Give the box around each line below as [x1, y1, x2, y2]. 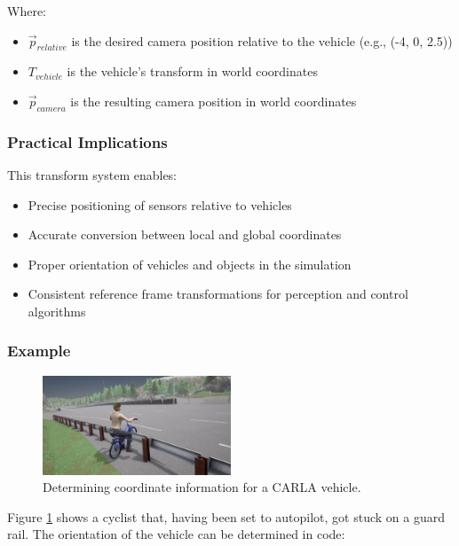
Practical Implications [7, 130, 168, 152]
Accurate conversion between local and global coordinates [28, 225, 342, 244]
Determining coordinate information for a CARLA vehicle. [43, 478, 361, 496]
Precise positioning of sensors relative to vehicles [28, 195, 292, 214]
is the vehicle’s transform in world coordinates [67, 62, 318, 81]
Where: [7, 2, 46, 19]
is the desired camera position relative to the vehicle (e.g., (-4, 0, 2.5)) [71, 31, 453, 50]
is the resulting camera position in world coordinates [70, 91, 357, 110]
